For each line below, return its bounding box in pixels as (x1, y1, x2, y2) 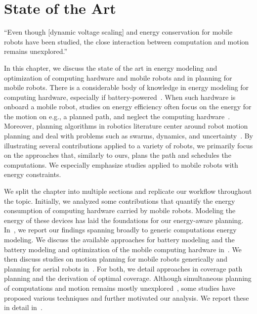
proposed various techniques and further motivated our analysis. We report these (4, 292, 249, 303)
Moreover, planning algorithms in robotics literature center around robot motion (4, 121, 248, 131)
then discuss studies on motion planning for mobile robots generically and (4, 254, 228, 264)
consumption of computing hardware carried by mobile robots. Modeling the (4, 205, 236, 216)
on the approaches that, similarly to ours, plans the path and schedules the (4, 150, 231, 160)
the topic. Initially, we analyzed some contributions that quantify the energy (4, 195, 235, 206)
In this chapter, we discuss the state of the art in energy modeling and (4, 62, 217, 73)
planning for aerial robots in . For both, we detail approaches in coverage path (4, 263, 243, 273)
